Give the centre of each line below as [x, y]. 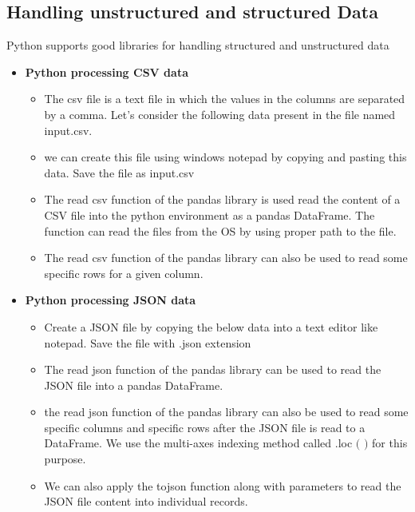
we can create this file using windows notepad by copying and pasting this [225, 157]
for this [390, 443]
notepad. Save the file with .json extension [148, 342]
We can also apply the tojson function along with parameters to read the [223, 485]
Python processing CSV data [107, 71]
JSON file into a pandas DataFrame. [134, 385]
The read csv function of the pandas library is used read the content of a [222, 199]
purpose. [65, 459]
